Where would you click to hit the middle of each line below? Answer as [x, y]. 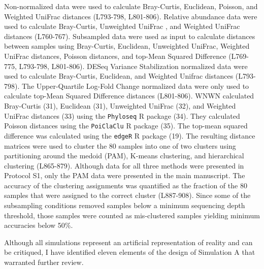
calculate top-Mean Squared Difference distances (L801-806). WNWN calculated [129, 96]
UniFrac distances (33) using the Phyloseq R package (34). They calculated [122, 115]
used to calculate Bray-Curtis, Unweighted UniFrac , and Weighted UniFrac [122, 26]
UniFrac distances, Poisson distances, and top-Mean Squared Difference [115, 56]
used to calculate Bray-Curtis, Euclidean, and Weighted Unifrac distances [119, 76]
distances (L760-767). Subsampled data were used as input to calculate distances [130, 36]
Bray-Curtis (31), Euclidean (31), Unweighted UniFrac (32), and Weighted [120, 105]
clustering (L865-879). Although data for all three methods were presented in [124, 165]
